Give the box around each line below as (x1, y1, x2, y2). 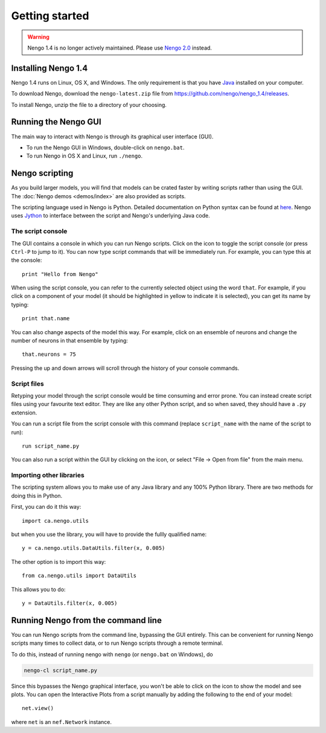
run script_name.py (22, 442, 80, 450)
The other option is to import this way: (11, 558, 106, 565)
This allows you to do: (11, 586, 66, 593)
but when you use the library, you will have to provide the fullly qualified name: (11, 531, 207, 538)
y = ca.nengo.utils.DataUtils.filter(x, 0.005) (22, 544, 165, 552)
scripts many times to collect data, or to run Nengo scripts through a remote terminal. (11, 639, 223, 647)
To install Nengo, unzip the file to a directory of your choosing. (11, 101, 167, 108)
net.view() (22, 705, 54, 712)
